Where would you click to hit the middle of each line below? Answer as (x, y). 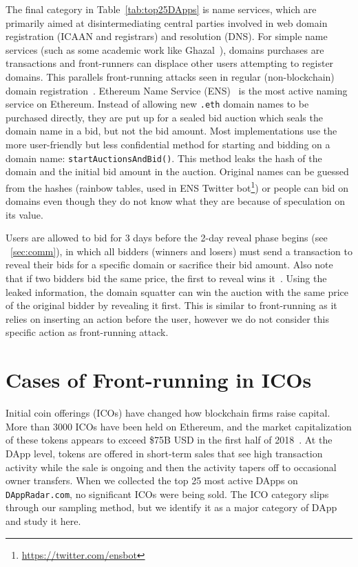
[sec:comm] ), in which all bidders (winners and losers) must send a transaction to (181, 251)
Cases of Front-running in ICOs (159, 380)
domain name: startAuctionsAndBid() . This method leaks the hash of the (164, 158)
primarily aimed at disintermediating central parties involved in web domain (167, 22)
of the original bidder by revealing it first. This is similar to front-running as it (171, 305)
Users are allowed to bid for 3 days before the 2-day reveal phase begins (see (167, 238)
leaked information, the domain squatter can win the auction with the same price (177, 291)
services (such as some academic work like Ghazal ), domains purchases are (165, 49)
